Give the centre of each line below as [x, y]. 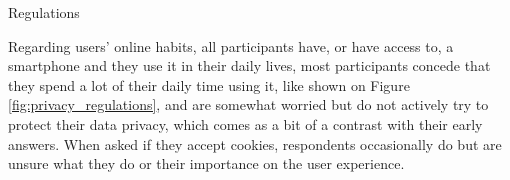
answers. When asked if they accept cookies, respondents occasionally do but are [255, 143]
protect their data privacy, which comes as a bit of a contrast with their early [245, 123]
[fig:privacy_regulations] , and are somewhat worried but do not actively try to [248, 104]
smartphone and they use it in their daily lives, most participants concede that [249, 65]
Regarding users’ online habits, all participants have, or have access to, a [231, 45]
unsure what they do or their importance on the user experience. [206, 163]
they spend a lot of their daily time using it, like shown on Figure [209, 84]
